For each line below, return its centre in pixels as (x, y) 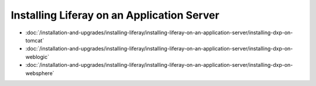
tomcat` (35, 40)
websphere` (40, 73)
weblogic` (37, 57)
